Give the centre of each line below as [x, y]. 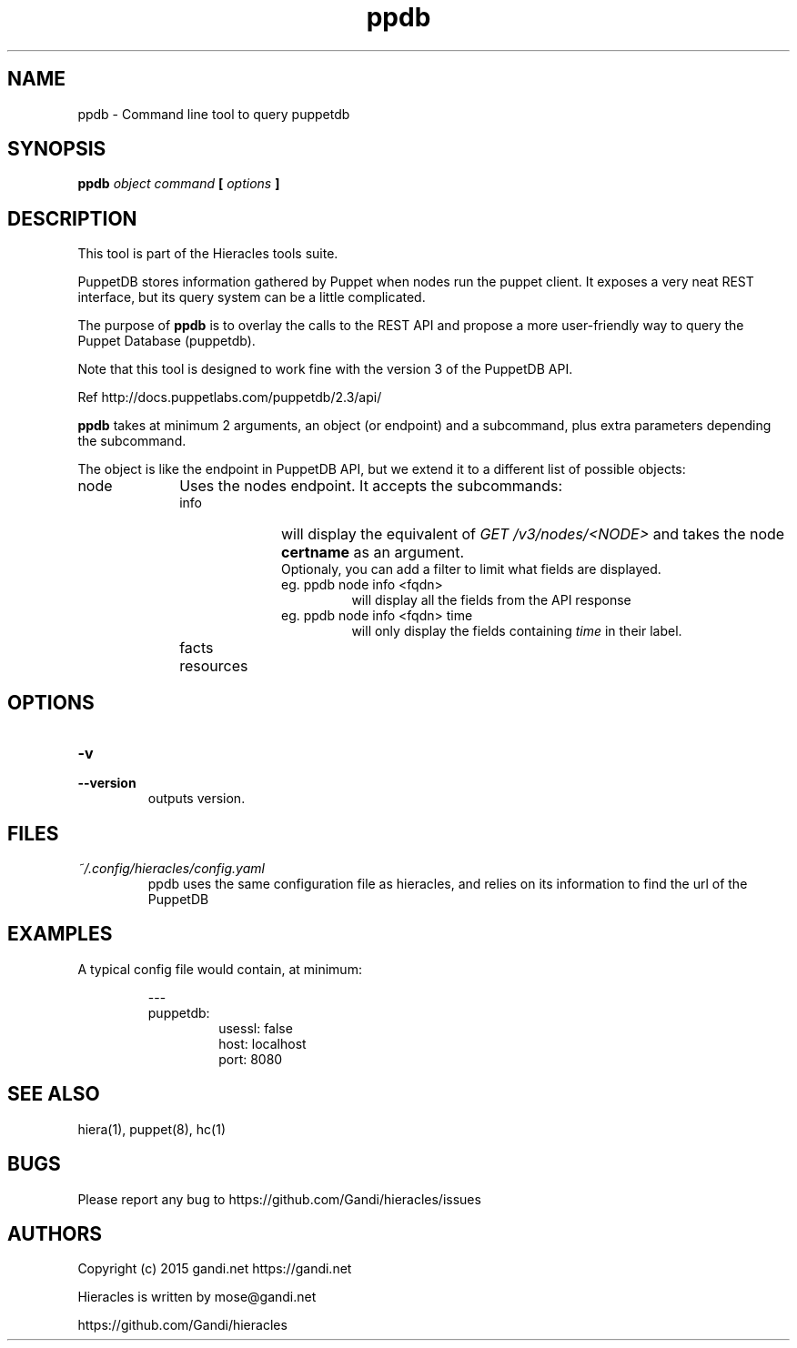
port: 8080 [251, 1059]
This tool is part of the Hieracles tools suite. [208, 254]
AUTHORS [55, 1233]
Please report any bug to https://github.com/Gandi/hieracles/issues [279, 1199]
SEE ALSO [54, 1094]
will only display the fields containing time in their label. [517, 631]
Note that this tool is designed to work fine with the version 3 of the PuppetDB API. [325, 369]
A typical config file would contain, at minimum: [220, 969]
